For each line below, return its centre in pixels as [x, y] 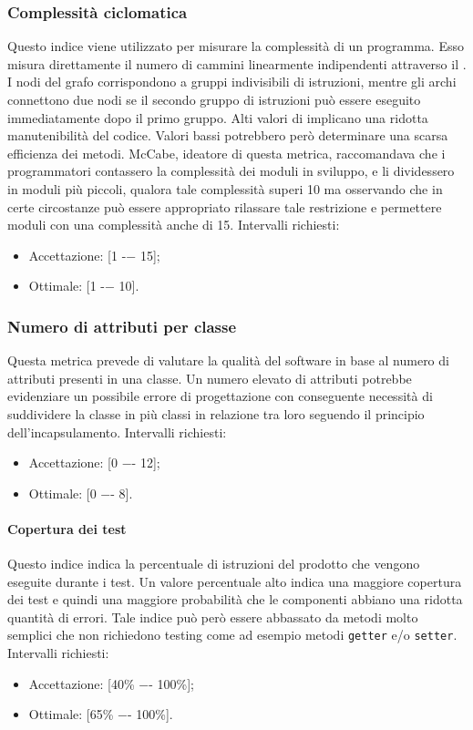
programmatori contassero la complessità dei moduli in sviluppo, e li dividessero [231, 171]
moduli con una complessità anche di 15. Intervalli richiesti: [174, 225]
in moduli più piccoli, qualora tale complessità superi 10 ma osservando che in [225, 188]
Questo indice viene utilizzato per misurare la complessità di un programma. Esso [236, 46]
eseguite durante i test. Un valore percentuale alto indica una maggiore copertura [235, 581]
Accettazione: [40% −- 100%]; [111, 683]
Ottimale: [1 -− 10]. [84, 286]
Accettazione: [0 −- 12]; [94, 463]
